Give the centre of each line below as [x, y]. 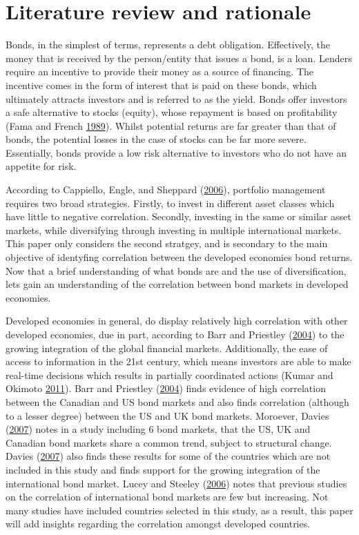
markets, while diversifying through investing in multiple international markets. [174, 230]
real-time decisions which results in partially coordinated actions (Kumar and [169, 374]
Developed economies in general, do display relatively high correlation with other [177, 321]
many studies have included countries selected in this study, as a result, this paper [179, 510]
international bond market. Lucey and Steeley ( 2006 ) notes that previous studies [176, 483]
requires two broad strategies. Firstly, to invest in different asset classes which [170, 203]
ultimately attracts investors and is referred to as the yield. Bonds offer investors [176, 98]
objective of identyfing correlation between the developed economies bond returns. [179, 257]
